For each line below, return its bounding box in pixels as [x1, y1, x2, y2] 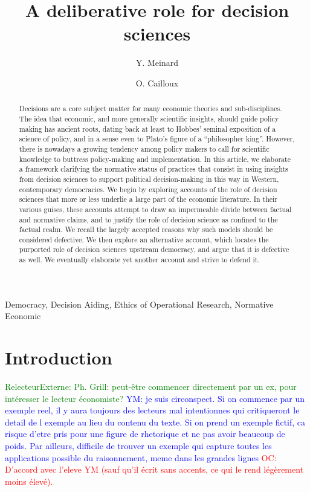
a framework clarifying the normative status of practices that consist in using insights [19, 164, 288, 174]
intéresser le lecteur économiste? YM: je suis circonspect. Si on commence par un [5, 392, 305, 404]
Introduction [5, 345, 112, 370]
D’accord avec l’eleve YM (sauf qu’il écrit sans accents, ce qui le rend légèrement [5, 463, 304, 476]
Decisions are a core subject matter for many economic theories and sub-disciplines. [19, 103, 282, 114]
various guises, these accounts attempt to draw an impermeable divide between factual [19, 204, 292, 214]
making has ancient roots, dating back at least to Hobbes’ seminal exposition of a [19, 123, 276, 134]
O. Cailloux [135, 76, 179, 89]
